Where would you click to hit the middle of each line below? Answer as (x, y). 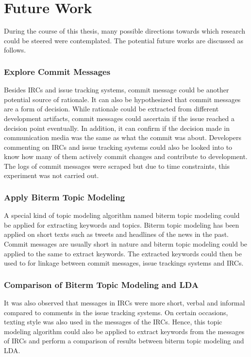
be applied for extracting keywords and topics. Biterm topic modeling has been (122, 224)
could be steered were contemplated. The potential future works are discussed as (124, 40)
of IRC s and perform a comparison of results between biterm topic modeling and (124, 341)
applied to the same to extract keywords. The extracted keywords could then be (123, 253)
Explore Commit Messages (57, 71)
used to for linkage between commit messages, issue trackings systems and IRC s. (124, 263)
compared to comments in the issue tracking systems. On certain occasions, (116, 312)
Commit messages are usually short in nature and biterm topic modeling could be (126, 244)
